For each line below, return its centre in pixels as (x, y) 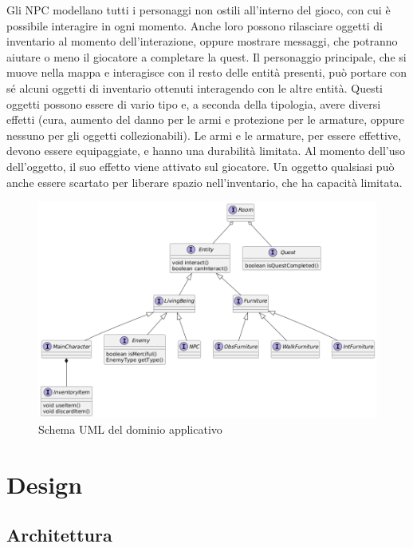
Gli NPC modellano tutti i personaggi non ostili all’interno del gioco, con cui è (199, 10)
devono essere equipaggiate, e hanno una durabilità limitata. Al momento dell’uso (206, 151)
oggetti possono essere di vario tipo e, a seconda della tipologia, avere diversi (194, 103)
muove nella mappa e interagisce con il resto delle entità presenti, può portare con (207, 72)
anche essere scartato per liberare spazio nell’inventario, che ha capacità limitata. (205, 182)
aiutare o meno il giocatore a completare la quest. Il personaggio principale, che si (206, 56)
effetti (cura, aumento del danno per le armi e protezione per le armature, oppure (205, 119)
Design (45, 484)
